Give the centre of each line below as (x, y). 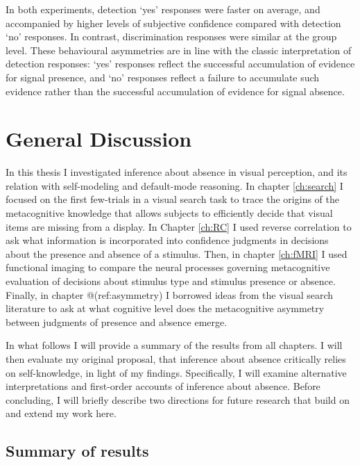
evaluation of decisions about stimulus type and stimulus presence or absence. (171, 281)
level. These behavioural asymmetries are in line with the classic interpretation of (179, 50)
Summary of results (77, 451)
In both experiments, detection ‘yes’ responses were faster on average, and (163, 9)
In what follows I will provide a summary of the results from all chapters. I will (174, 345)
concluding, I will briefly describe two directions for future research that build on (178, 399)
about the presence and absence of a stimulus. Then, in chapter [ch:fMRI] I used (177, 253)
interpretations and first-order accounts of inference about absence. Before (163, 386)
